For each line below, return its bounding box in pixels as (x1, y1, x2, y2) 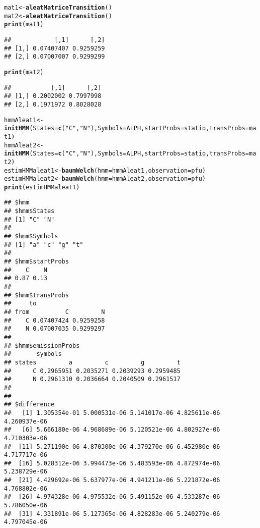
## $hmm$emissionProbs (4, 342, 80, 349)
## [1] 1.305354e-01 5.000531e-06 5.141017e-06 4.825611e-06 (4, 409, 220, 416)
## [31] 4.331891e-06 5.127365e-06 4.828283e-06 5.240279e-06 (4, 510, 220, 517)
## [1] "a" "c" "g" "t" (4, 241, 83, 248)
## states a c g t (4, 358, 181, 366)
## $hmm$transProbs (4, 291, 69, 299)
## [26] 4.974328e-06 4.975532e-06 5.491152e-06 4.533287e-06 (4, 493, 220, 501)
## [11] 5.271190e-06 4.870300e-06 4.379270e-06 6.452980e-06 (4, 443, 220, 450)
